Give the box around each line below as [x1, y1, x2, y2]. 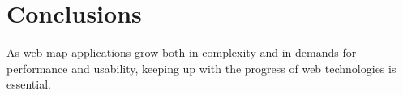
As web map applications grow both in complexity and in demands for [6, 44, 357, 61]
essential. [6, 76, 51, 93]
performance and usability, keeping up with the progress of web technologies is [6, 59, 397, 76]
